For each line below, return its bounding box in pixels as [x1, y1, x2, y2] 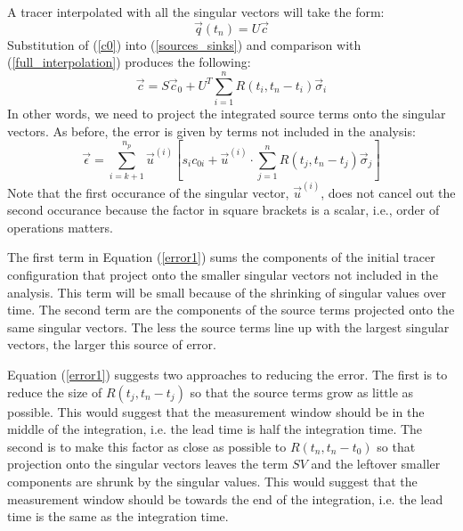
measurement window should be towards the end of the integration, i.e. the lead [7, 489, 443, 508]
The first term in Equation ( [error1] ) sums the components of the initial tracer [7, 248, 435, 266]
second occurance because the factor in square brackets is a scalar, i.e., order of [7, 200, 440, 219]
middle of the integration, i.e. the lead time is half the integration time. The [7, 420, 423, 438]
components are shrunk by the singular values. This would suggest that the [7, 471, 418, 490]
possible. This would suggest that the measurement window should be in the [7, 402, 425, 421]
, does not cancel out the [321, 183, 456, 201]
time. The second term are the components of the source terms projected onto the [7, 300, 455, 319]
